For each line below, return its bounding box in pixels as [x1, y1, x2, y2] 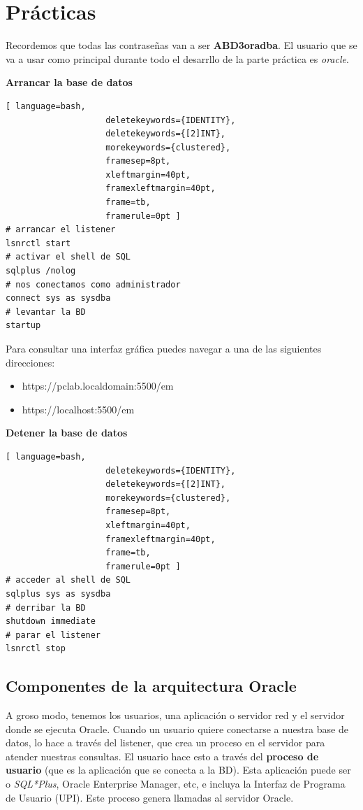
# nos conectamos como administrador [6, 279, 181, 290]
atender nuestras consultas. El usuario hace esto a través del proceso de [6, 748, 319, 763]
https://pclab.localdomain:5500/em [22, 378, 174, 393]
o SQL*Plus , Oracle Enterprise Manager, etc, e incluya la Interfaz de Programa [6, 776, 346, 791]
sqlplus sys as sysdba [6, 588, 111, 599]
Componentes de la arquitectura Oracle [6, 675, 297, 697]
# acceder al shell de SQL [6, 575, 131, 585]
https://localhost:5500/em [22, 402, 135, 416]
